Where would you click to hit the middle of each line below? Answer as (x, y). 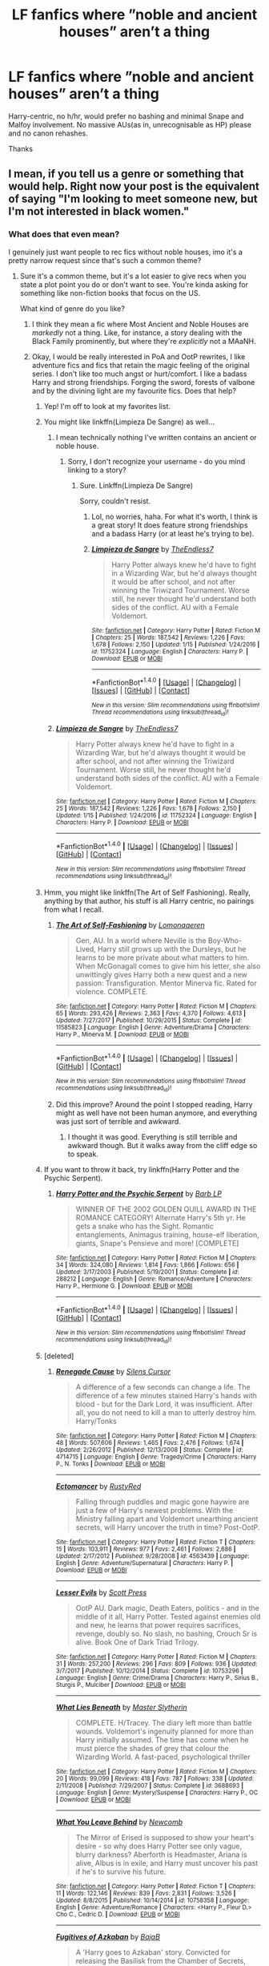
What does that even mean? (64, 234)
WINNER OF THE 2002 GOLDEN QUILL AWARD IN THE (166, 1209)
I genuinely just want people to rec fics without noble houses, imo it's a (125, 252)
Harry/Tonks (96, 1421)
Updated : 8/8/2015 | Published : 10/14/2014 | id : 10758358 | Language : (153, 1900)
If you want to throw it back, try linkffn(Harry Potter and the (142, 1169)
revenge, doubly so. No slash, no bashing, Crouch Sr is (167, 1633)
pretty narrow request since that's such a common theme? (105, 260)
